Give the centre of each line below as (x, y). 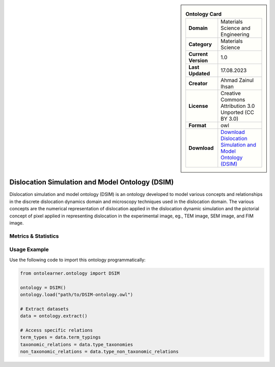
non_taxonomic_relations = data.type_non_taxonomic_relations (99, 352)
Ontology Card (203, 14)
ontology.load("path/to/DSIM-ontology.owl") (77, 294)
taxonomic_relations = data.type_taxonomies (77, 344)
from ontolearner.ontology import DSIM (70, 273)
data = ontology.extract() (54, 316)
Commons (233, 100)
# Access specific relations (57, 330)
